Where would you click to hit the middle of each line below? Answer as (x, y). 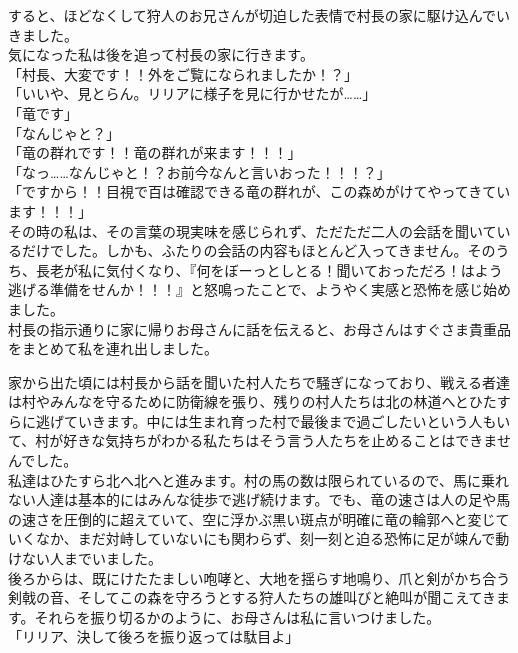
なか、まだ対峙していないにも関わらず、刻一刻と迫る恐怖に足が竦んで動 (272, 538)
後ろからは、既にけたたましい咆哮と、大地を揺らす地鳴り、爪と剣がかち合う (259, 577)
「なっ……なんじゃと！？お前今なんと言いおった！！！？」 (199, 171)
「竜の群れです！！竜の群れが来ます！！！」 (155, 152)
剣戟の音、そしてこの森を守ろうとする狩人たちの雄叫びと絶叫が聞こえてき (252, 597)
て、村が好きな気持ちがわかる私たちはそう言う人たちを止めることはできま (252, 440)
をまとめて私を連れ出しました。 (113, 348)
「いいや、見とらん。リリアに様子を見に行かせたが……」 (192, 93)
